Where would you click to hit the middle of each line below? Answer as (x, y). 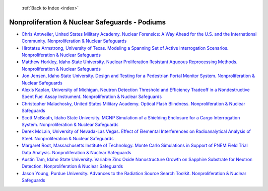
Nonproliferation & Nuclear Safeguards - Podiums (88, 22)
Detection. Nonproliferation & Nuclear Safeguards (72, 166)
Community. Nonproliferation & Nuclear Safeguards (74, 41)
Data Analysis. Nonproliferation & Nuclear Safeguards (76, 152)
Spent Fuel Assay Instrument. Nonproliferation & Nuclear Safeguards (92, 96)
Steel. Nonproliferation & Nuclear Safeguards (67, 138)
